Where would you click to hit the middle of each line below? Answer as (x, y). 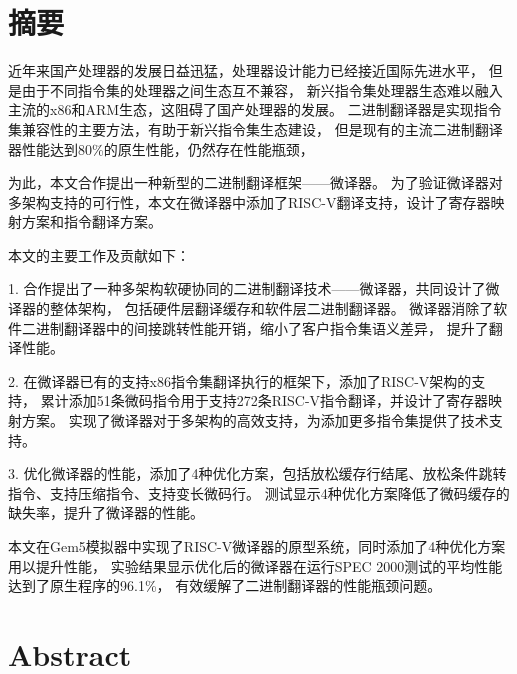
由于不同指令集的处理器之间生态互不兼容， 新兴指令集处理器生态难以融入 (262, 89)
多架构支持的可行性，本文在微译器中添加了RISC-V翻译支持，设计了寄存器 (249, 201)
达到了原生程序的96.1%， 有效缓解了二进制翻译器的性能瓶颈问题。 (225, 585)
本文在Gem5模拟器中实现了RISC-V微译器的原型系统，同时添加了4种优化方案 (257, 546)
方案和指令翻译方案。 (91, 221)
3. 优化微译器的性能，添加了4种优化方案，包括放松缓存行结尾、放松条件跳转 (257, 473)
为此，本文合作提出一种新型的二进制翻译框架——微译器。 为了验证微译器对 (255, 182)
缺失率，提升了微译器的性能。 (106, 512)
